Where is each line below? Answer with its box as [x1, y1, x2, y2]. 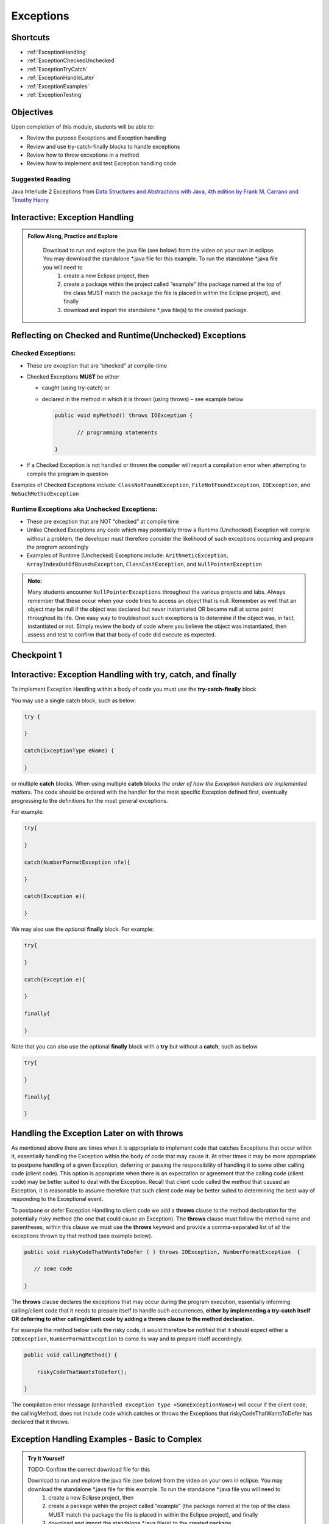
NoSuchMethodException [11, 490, 79, 497]
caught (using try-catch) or [41, 384, 110, 391]
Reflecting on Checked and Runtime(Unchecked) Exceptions [11, 330, 247, 341]
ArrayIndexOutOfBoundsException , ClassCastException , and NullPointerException [26, 560, 262, 568]
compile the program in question [26, 470, 108, 477]
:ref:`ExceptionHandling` [26, 49, 88, 56]
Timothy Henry [11, 196, 49, 204]
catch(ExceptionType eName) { [24, 747, 115, 754]
